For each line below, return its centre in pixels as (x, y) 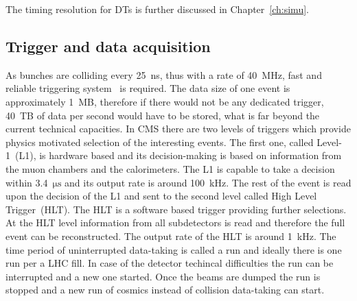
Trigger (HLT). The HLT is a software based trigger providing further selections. (176, 209)
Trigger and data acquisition (108, 46)
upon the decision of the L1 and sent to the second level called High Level (161, 196)
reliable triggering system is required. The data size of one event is (148, 88)
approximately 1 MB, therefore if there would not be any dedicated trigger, (165, 101)
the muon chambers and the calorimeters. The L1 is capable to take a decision (170, 168)
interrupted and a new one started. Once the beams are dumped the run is (163, 276)
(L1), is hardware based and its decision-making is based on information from (178, 155)
